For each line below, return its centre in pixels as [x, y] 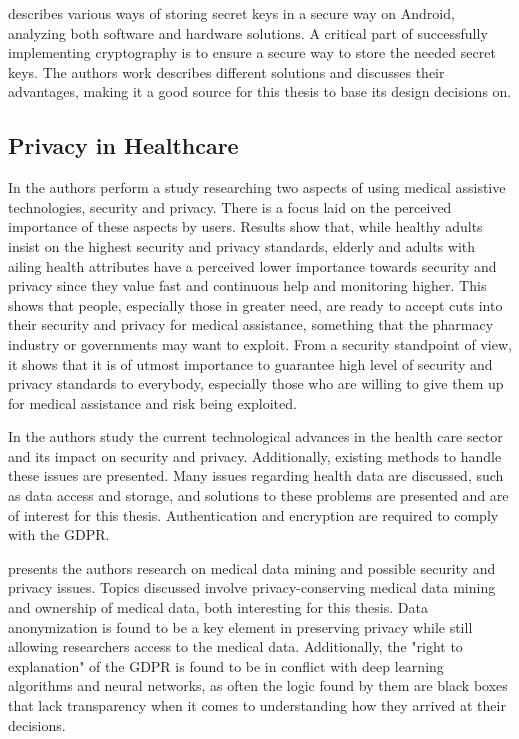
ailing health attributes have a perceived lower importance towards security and [252, 265]
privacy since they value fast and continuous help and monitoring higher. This [247, 285]
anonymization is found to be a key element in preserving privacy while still [240, 626]
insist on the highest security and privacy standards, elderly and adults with [242, 245]
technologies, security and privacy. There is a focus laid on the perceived [230, 206]
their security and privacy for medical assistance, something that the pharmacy [251, 324]
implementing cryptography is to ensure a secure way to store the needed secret [252, 52]
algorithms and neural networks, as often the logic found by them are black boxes [258, 685]
